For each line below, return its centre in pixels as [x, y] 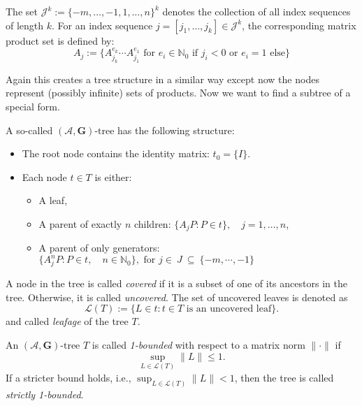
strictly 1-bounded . [45, 394]
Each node [44, 176]
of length [25, 25]
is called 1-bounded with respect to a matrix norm [198, 345]
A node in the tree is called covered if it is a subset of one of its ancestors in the [176, 283]
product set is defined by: [60, 40]
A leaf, [53, 200]
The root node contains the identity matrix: [116, 153]
